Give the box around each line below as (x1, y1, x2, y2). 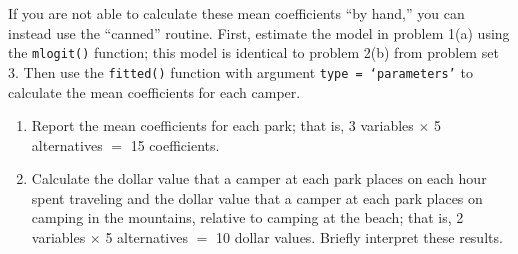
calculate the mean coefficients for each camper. (8, 81, 301, 102)
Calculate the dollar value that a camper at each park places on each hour (31, 168, 487, 189)
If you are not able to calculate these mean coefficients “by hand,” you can (8, 3, 465, 23)
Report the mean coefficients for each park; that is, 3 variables (31, 115, 414, 136)
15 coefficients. (130, 134, 220, 155)
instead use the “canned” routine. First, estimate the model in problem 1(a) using (8, 22, 510, 43)
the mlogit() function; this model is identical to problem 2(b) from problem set (8, 42, 499, 63)
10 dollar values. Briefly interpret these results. (215, 227, 503, 248)
